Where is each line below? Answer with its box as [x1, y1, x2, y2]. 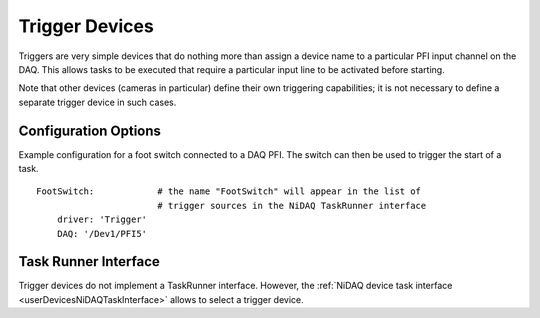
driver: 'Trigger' [56, 214, 148, 225]
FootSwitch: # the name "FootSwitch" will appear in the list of [36, 186, 422, 197]
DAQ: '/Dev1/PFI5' [56, 228, 148, 239]
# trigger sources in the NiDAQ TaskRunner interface [156, 200, 427, 211]
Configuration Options [18, 122, 162, 139]
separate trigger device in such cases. [18, 96, 177, 108]
